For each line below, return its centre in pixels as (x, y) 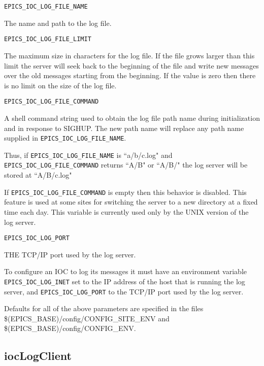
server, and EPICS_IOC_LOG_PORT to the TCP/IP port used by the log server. (124, 291)
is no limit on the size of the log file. (60, 85)
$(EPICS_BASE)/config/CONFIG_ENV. (70, 328)
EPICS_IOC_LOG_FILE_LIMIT (48, 39)
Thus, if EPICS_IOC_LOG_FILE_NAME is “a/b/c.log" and (88, 155)
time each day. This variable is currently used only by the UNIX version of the (126, 211)
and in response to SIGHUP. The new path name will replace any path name (124, 128)
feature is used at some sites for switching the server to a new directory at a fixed (131, 202)
